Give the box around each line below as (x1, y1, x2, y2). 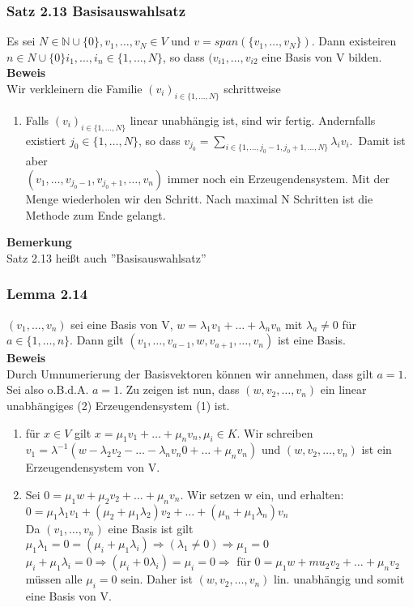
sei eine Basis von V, (70, 315, 173, 332)
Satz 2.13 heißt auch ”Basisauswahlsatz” (6, 249, 206, 266)
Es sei (6, 32, 36, 49)
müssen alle (25, 571, 83, 588)
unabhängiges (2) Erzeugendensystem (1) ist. (6, 396, 230, 413)
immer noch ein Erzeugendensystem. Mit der (167, 169, 390, 186)
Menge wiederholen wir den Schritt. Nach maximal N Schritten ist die (25, 190, 373, 207)
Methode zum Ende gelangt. (25, 206, 166, 223)
